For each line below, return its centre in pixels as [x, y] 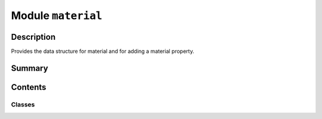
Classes [23, 104]
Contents [29, 87]
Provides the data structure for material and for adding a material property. [103, 51]
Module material [57, 15]
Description [33, 37]
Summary [30, 68]
